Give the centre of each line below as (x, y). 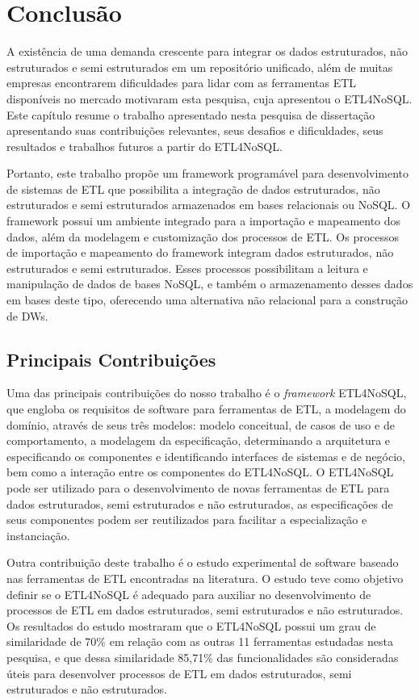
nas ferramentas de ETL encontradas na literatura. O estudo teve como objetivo (205, 578)
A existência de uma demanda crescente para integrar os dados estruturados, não (207, 51)
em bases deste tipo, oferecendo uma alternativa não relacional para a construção (207, 300)
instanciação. (38, 535)
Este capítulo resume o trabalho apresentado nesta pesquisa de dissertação (191, 114)
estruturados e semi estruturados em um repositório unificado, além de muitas (200, 67)
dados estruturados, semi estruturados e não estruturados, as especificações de (200, 503)
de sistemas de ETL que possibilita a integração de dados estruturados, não (193, 189)
